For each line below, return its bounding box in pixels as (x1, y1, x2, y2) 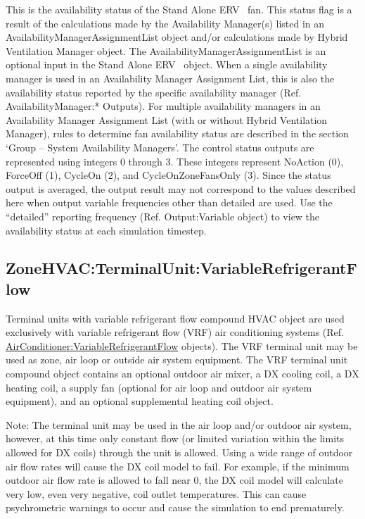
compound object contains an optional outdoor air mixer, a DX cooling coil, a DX (6, 366, 359, 381)
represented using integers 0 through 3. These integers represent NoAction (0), (6, 154, 344, 168)
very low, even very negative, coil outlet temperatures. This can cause (6, 486, 307, 501)
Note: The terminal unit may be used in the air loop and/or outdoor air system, (6, 417, 352, 432)
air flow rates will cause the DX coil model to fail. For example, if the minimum (6, 458, 350, 473)
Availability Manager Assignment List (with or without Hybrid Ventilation (6, 112, 328, 127)
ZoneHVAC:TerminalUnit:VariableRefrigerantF (6, 257, 357, 279)
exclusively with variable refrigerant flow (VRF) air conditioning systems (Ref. (6, 325, 344, 339)
